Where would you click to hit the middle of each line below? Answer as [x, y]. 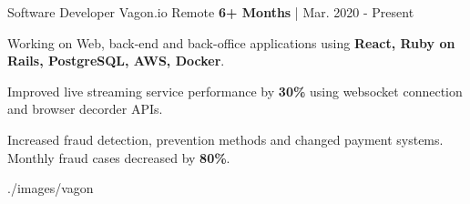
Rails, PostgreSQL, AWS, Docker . [116, 61]
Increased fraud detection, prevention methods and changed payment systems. [225, 139]
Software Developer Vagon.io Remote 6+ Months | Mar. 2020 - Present [211, 12]
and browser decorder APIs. [85, 109]
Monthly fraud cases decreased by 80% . [119, 157]
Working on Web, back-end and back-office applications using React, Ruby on [231, 42]
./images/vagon [51, 188]
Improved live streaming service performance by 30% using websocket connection [235, 91]
